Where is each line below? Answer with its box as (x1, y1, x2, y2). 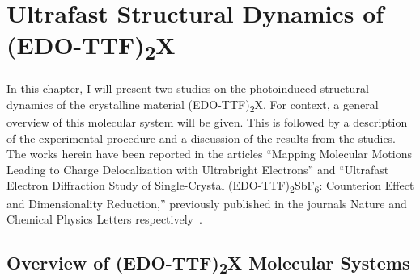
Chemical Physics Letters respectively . (6, 211, 202, 228)
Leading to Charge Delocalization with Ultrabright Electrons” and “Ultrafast (6, 161, 389, 178)
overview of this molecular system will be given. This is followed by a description (6, 114, 408, 131)
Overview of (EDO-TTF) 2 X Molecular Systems (6, 250, 410, 278)
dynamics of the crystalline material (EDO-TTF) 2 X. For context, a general (6, 95, 379, 115)
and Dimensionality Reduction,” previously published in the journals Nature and (6, 194, 407, 211)
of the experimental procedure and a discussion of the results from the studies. (6, 129, 397, 146)
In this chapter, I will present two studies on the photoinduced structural (6, 80, 369, 97)
